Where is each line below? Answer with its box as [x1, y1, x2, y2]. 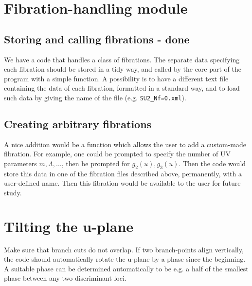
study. [4, 187, 22, 197]
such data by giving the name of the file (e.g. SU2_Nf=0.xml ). [4, 92, 186, 102]
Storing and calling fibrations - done [4, 31, 190, 46]
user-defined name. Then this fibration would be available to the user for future [4, 178, 241, 188]
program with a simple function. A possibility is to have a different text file [4, 73, 229, 83]
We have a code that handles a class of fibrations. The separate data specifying [4, 54, 240, 64]
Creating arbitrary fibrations [4, 116, 152, 131]
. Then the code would [179, 158, 246, 168]
